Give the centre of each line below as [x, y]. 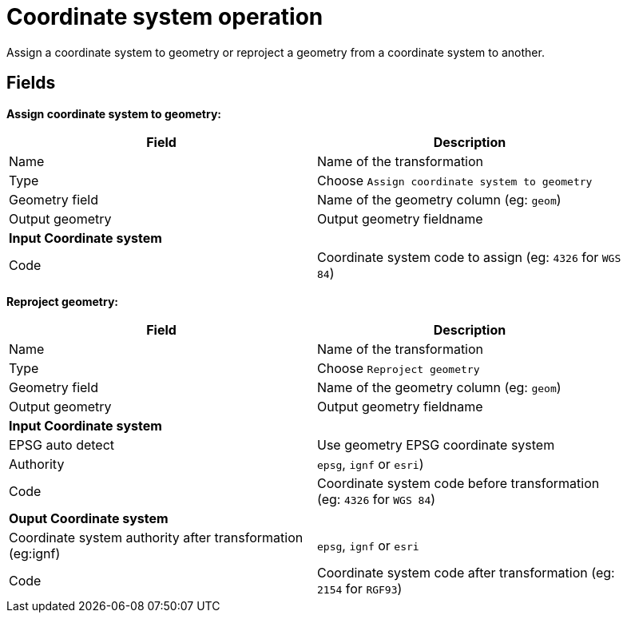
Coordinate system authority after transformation [156, 537]
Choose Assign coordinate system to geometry [455, 180]
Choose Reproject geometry [399, 368]
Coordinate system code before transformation [458, 483]
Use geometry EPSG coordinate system [436, 444]
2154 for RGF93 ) [360, 588]
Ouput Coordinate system [89, 518]
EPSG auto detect [62, 444]
